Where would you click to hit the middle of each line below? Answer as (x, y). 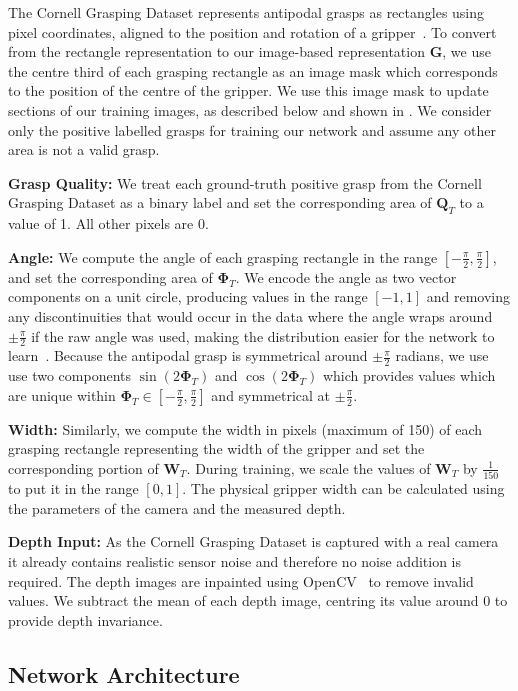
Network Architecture (124, 673)
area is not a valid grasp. (84, 149)
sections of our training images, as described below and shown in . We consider (250, 109)
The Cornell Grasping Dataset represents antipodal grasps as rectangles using (246, 12)
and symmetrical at (271, 394)
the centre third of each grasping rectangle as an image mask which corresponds (253, 70)
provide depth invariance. (85, 619)
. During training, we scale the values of (308, 467)
